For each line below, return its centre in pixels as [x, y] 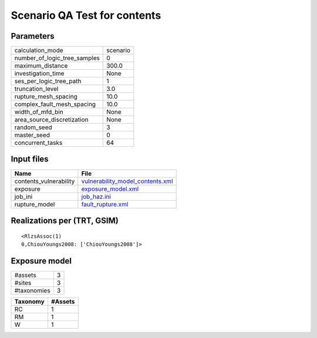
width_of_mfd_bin [39, 112]
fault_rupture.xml [105, 204]
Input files [30, 159]
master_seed [32, 135]
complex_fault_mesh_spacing [55, 104]
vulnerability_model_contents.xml [127, 181]
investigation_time [39, 73]
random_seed [33, 127]
